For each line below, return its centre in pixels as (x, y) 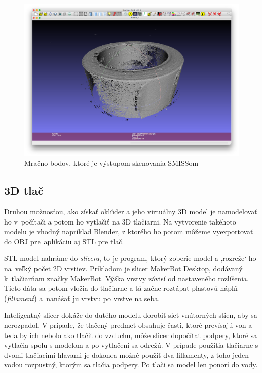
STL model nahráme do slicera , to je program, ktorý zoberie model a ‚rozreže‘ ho (130, 258)
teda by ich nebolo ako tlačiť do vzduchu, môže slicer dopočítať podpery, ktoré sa (131, 335)
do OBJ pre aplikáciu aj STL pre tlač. (64, 241)
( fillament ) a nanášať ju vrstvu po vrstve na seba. (82, 298)
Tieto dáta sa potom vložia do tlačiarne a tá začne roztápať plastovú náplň (121, 288)
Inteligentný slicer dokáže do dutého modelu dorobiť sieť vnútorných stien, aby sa (131, 315)
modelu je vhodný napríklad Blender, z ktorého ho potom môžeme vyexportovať (129, 231)
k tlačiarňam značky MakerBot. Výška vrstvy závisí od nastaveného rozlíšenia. (126, 278)
